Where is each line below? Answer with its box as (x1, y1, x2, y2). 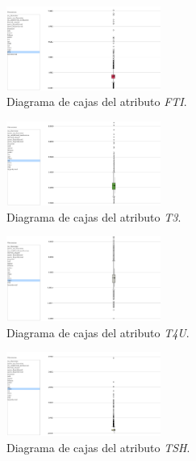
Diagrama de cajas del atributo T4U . (6, 324, 190, 340)
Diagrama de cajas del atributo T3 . (6, 208, 181, 225)
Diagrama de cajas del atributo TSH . (6, 438, 190, 455)
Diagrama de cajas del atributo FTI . (6, 93, 187, 110)
